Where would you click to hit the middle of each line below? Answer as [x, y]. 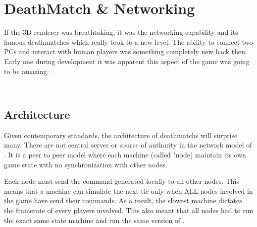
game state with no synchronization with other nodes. [86, 164]
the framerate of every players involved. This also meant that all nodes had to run [129, 210]
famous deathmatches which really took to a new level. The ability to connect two [128, 41]
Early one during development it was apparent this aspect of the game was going [127, 61]
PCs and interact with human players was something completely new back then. [126, 51]
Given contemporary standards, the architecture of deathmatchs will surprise [121, 135]
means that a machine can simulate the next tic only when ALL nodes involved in [128, 190]
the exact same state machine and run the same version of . [94, 220]
